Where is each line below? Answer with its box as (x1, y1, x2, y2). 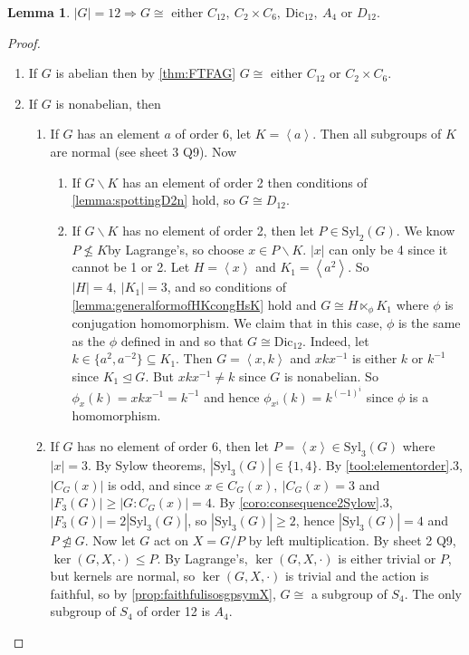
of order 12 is (137, 602, 210, 621)
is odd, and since (108, 475, 201, 494)
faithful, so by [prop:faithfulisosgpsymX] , (50, 583, 276, 602)
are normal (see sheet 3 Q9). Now (50, 141, 237, 160)
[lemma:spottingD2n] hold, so (72, 190, 235, 209)
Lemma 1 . (7, 3, 71, 21)
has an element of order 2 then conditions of (122, 172, 368, 191)
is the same (397, 313, 461, 332)
